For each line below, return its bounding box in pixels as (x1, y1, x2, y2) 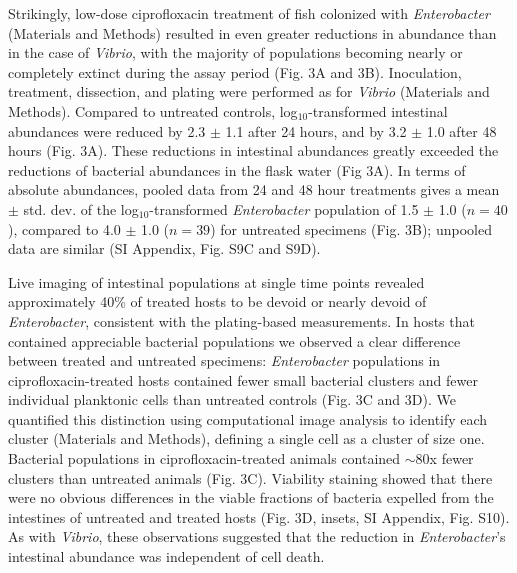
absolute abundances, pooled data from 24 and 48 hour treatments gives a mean (8, 179, 500, 200)
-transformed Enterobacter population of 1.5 (149, 198, 419, 219)
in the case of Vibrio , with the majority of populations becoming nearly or (8, 42, 463, 63)
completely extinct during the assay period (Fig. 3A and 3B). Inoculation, (8, 61, 462, 82)
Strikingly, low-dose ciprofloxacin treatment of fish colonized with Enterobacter (8, 3, 490, 23)
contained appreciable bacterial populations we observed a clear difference (8, 330, 461, 351)
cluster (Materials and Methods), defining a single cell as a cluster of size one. (8, 428, 485, 449)
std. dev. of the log (23, 198, 139, 219)
